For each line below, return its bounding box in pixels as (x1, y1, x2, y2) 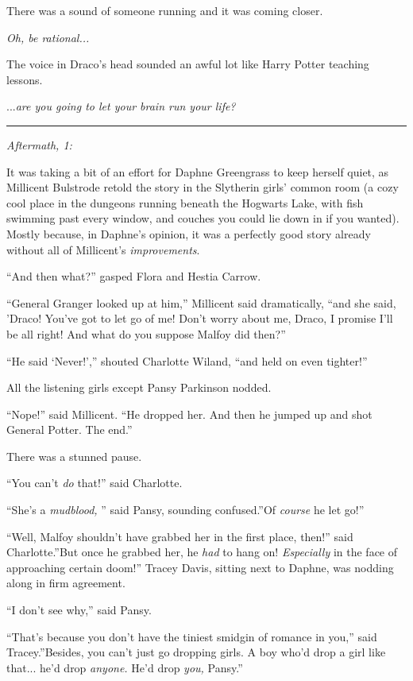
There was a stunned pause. (6, 447, 142, 464)
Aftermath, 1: (6, 136, 72, 153)
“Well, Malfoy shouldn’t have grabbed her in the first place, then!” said (6, 528, 353, 544)
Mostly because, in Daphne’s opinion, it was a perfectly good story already (6, 225, 371, 242)
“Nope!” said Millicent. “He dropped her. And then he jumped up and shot (6, 405, 372, 422)
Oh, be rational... (6, 29, 90, 45)
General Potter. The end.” (6, 421, 133, 438)
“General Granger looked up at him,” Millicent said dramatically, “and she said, (6, 294, 396, 311)
